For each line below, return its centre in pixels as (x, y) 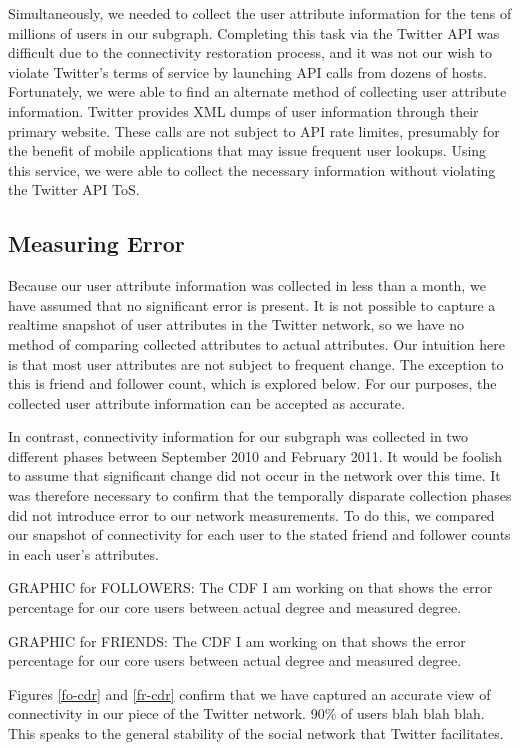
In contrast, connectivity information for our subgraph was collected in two (238, 436)
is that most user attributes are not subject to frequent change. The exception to (256, 363)
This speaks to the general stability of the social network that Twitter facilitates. (256, 733)
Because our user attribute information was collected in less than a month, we (247, 285)
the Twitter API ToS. (74, 189)
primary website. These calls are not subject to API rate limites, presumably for (254, 130)
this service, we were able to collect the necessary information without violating (252, 169)
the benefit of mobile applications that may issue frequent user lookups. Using (247, 150)
